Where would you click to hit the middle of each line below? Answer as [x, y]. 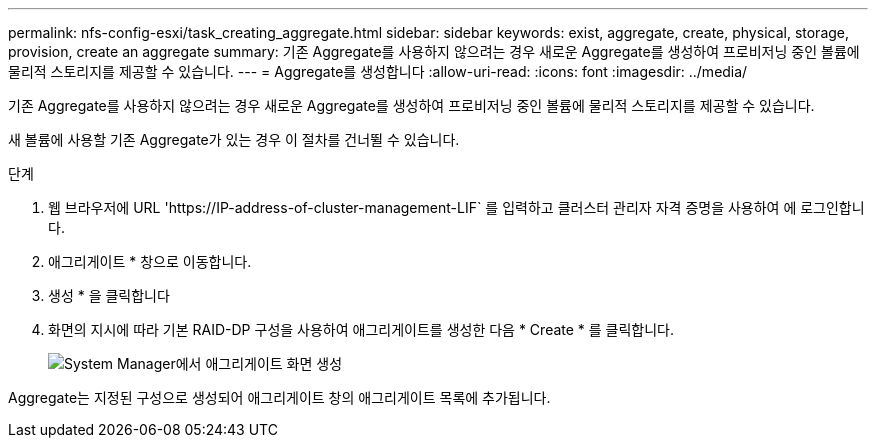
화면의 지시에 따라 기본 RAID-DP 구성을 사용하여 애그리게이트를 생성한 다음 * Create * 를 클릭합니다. [361, 329]
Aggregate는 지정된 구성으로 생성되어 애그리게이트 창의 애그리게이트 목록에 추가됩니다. [279, 397]
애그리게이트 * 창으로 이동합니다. [150, 261]
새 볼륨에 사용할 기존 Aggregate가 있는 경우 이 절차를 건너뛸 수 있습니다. [234, 139]
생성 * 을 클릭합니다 [109, 295]
